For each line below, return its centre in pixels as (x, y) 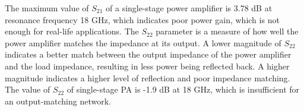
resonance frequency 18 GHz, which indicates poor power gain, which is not (142, 19)
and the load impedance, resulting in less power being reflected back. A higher (147, 66)
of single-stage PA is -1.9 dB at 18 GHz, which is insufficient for (183, 89)
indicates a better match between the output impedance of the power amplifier (148, 54)
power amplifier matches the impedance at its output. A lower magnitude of (143, 42)
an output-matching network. (58, 101)
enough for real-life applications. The (72, 31)
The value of (28, 89)
